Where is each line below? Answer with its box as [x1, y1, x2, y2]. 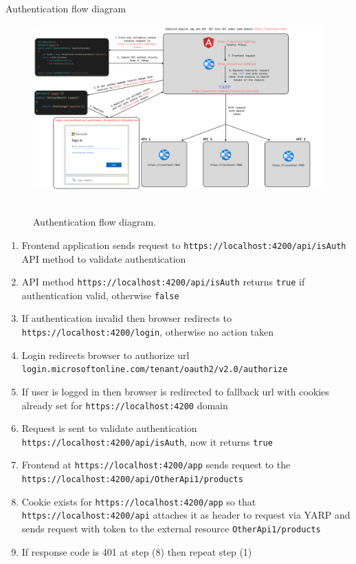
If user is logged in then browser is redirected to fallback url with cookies [21, 384, 329, 398]
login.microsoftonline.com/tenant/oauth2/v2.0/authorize [21, 365, 288, 375]
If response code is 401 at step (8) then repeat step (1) [21, 544, 252, 558]
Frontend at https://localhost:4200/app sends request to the [21, 457, 291, 472]
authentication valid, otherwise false [21, 288, 179, 302]
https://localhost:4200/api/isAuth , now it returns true [21, 434, 273, 448]
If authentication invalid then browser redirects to [21, 311, 232, 325]
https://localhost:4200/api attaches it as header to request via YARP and [21, 508, 351, 522]
